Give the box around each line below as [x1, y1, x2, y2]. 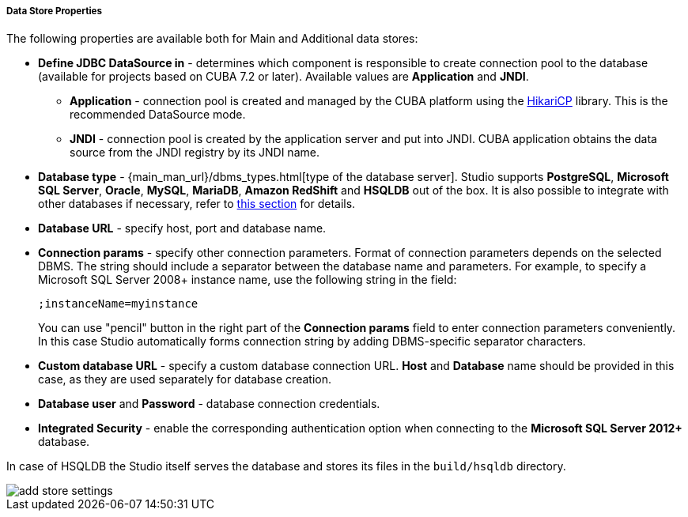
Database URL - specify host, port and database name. [38, 221, 327, 236]
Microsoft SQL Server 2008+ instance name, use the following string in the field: [38, 273, 457, 287]
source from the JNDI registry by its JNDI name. [70, 145, 319, 160]
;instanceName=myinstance [38, 297, 198, 311]
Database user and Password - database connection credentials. [38, 397, 380, 411]
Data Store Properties [6, 6, 102, 17]
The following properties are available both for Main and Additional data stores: [6, 32, 418, 46]
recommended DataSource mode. [70, 108, 246, 122]
